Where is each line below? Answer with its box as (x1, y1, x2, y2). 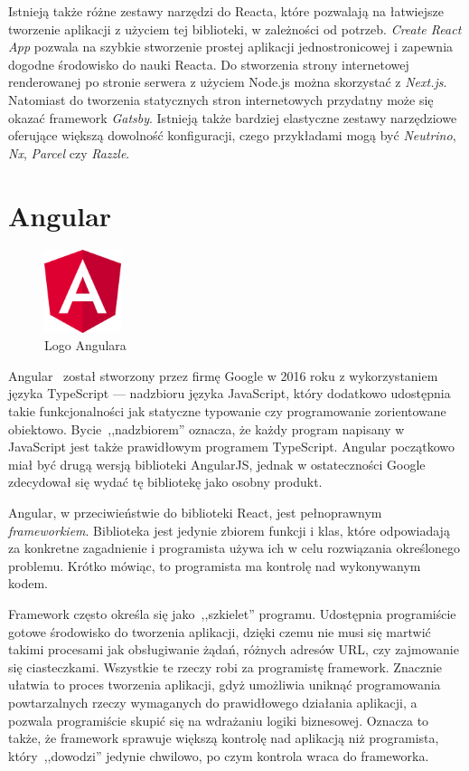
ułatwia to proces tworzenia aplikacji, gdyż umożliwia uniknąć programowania (8, 675, 441, 694)
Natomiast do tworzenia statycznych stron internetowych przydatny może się (8, 90, 434, 109)
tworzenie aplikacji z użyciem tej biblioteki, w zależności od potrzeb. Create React (8, 19, 462, 38)
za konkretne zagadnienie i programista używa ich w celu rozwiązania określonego (8, 538, 461, 557)
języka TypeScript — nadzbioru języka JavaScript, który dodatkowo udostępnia (8, 384, 451, 403)
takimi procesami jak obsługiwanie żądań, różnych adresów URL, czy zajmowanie (8, 640, 459, 659)
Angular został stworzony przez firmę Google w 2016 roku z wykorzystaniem (8, 366, 438, 385)
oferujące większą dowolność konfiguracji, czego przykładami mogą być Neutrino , (8, 126, 456, 145)
